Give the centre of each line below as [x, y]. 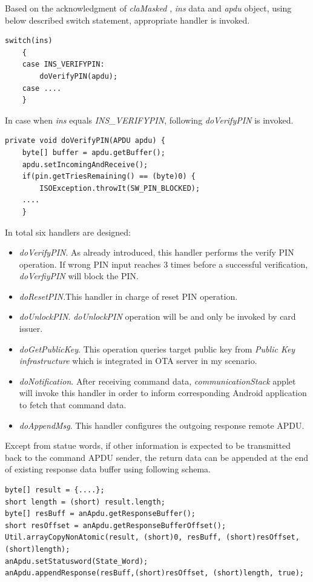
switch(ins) [29, 41]
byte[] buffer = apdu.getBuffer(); [94, 152]
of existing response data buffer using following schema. [108, 469]
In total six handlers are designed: [68, 232]
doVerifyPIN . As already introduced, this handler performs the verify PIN [156, 252]
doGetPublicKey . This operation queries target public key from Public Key [157, 349]
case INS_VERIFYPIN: [63, 64]
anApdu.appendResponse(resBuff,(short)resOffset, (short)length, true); [154, 573]
